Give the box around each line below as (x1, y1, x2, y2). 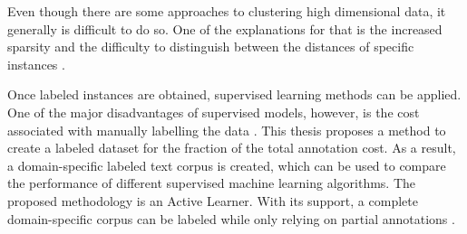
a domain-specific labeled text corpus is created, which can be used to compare (7, 155, 446, 174)
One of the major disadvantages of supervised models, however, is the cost (7, 102, 420, 121)
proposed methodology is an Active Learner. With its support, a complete (7, 191, 418, 210)
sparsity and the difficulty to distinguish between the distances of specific (7, 37, 414, 56)
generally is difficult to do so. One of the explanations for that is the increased (7, 19, 443, 38)
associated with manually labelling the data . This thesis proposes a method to (7, 120, 446, 139)
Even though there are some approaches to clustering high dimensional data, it (7, 2, 446, 20)
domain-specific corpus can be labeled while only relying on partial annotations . (7, 209, 455, 228)
